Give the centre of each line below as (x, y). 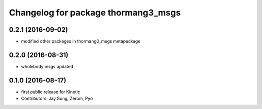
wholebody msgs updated (47, 66)
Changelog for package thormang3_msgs (95, 13)
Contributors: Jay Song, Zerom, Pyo (57, 98)
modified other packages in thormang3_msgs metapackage (81, 41)
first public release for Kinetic (50, 92)
